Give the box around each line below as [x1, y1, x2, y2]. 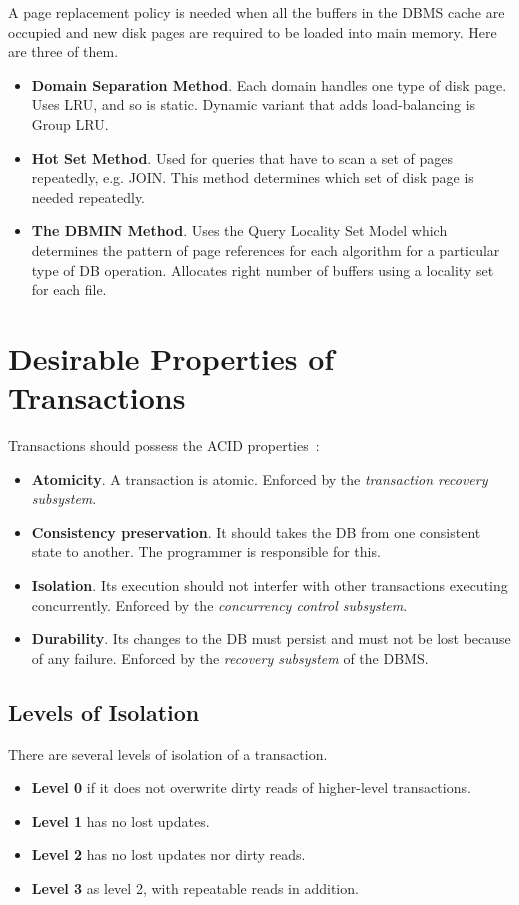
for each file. [31, 279, 107, 300]
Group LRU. [31, 113, 109, 134]
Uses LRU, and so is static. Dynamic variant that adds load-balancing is [31, 94, 476, 115]
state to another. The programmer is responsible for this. [31, 541, 381, 562]
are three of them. [8, 41, 119, 62]
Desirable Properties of [8, 337, 335, 378]
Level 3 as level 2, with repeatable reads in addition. [31, 877, 359, 898]
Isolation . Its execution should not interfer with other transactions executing [31, 575, 508, 595]
